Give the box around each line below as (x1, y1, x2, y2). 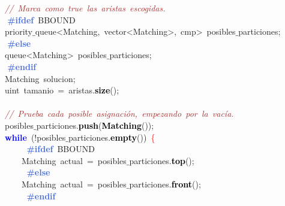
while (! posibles (5, 131, 66, 143)
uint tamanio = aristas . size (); (5, 84, 119, 96)
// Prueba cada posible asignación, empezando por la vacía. (5, 107, 234, 120)
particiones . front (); (129, 177, 201, 190)
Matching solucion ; (5, 72, 76, 84)
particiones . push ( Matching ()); (36, 119, 154, 131)
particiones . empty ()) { (68, 131, 155, 143)
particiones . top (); (129, 154, 194, 166)
